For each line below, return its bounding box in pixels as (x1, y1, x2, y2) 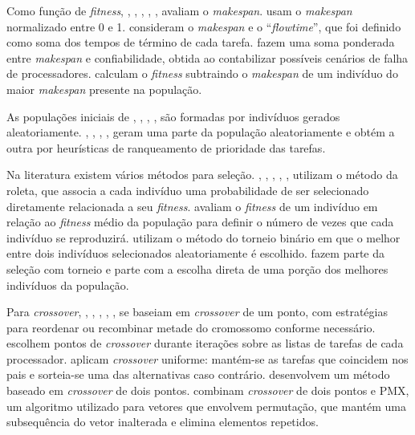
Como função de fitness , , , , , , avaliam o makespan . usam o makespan (6, 2, 352, 18)
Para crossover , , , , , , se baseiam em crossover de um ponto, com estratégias (6, 303, 388, 320)
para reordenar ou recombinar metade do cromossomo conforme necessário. (6, 319, 376, 335)
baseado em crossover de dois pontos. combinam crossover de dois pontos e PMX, (6, 382, 409, 399)
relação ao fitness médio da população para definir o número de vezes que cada (6, 213, 394, 230)
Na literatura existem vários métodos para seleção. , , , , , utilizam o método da (6, 166, 398, 183)
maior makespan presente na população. (6, 80, 202, 97)
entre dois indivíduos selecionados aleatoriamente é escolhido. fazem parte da (6, 245, 385, 262)
